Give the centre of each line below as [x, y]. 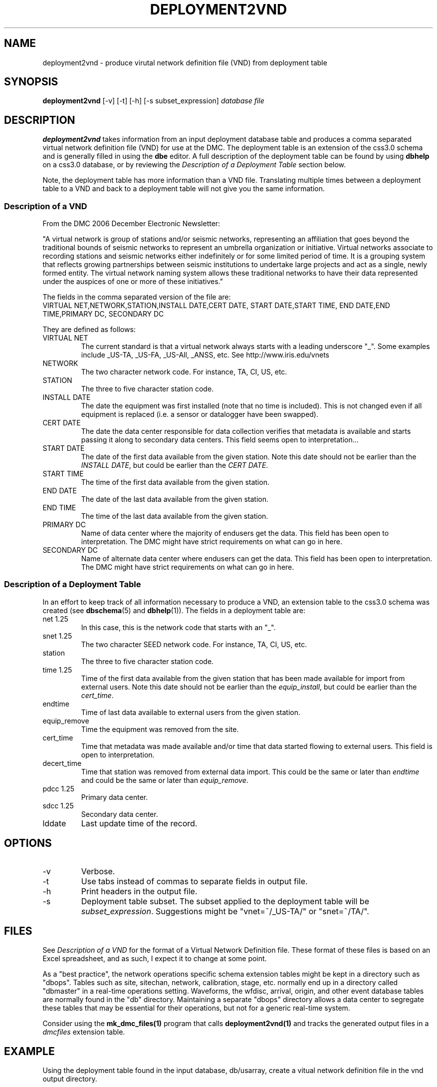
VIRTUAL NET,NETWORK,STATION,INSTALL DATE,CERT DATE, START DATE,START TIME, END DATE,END [216, 306]
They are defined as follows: [89, 330]
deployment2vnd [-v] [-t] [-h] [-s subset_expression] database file [153, 101]
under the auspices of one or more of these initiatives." [133, 282]
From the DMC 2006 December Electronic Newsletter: [131, 224]
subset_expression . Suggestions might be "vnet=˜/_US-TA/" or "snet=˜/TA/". [225, 911]
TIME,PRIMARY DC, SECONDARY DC [103, 314]
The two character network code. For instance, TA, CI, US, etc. [184, 372]
